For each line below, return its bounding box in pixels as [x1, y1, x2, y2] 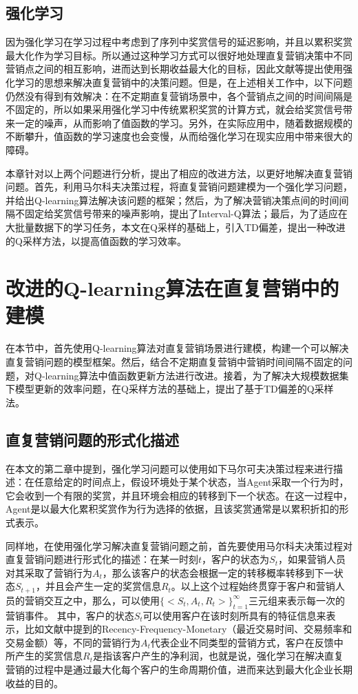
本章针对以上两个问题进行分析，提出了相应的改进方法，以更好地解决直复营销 [6, 166, 352, 180]
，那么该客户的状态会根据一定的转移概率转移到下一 [102, 565, 334, 579]
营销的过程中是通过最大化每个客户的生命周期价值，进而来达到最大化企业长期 [6, 662, 352, 676]
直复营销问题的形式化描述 [6, 428, 179, 450]
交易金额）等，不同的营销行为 [6, 635, 140, 649]
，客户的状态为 [202, 552, 270, 566]
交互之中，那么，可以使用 [43, 593, 160, 607]
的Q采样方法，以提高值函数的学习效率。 [6, 233, 187, 248]
